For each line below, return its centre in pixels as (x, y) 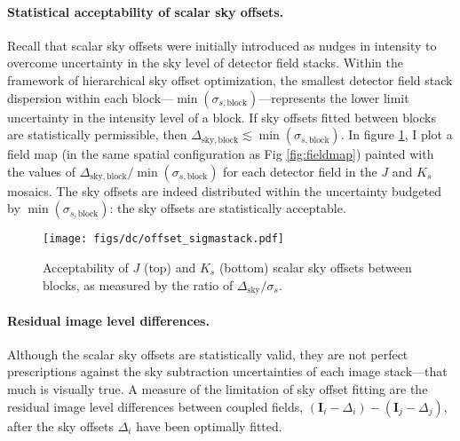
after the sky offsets (61, 425)
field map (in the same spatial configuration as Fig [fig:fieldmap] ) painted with (221, 154)
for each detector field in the (300, 171)
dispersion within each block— (91, 97)
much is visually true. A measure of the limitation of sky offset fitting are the (218, 389)
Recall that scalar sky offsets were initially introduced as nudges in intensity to (222, 45)
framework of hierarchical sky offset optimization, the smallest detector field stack (230, 79)
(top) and (170, 268)
